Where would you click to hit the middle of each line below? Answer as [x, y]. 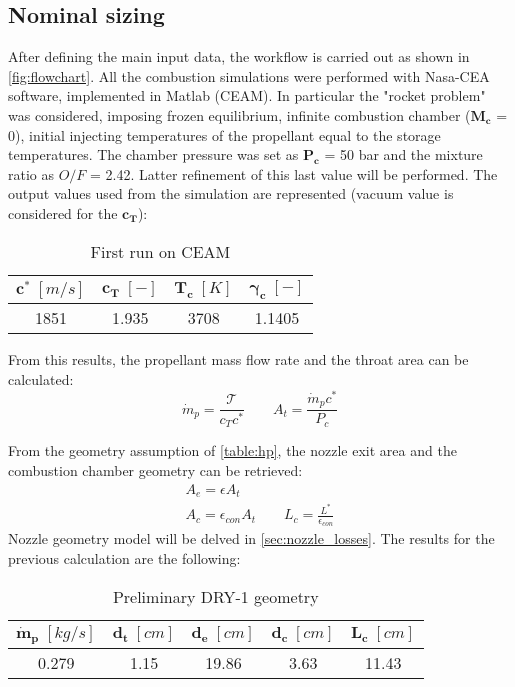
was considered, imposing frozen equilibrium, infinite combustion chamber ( [239, 114]
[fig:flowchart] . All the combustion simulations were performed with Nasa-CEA [249, 75]
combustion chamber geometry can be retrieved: [155, 470]
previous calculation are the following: [124, 558]
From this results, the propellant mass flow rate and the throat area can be [238, 359]
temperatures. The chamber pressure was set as [153, 154]
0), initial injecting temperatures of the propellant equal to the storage [224, 134]
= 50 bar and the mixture [403, 154]
